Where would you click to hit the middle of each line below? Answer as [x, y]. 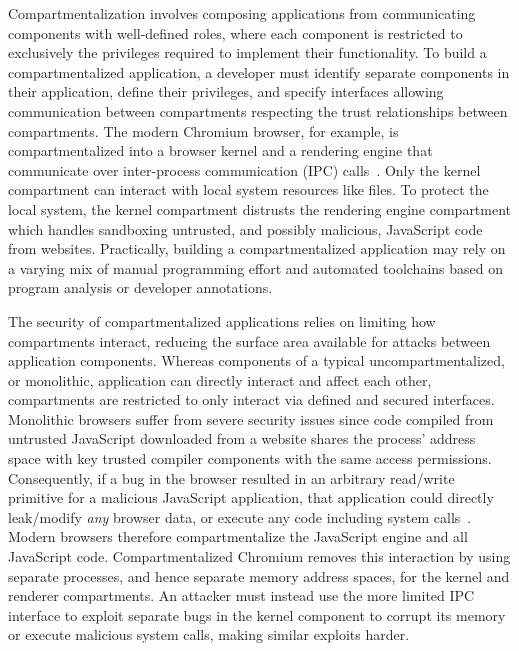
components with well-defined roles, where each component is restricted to [235, 32]
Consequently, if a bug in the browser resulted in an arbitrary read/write [231, 477]
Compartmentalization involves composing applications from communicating [242, 13]
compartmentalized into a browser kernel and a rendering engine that [220, 150]
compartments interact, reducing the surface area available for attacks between [249, 340]
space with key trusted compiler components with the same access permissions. [250, 458]
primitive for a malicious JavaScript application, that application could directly [251, 497]
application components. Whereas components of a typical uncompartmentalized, [256, 360]
